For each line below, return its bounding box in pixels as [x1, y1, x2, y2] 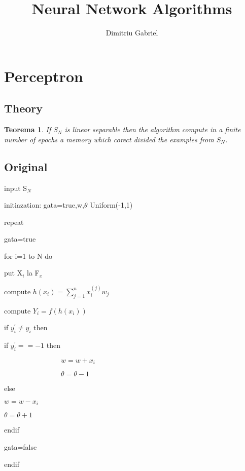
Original [4, 159, 48, 174]
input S [4, 182, 27, 193]
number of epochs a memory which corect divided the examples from [4, 134, 214, 144]
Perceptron [4, 65, 83, 86]
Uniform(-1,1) [90, 200, 133, 210]
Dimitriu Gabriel [106, 27, 158, 38]
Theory [4, 100, 43, 116]
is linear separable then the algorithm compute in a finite [64, 124, 241, 135]
